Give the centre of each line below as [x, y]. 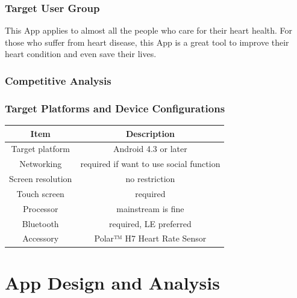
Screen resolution [41, 179]
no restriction [150, 179]
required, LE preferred [150, 223]
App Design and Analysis [112, 282]
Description [150, 133]
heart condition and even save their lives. [81, 54]
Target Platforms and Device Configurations [115, 108]
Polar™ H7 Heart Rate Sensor [150, 238]
